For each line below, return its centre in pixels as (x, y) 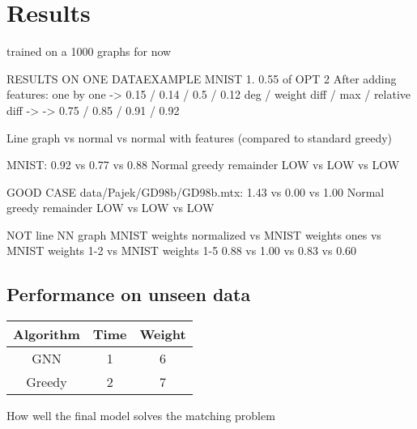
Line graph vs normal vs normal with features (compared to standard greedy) (200, 137)
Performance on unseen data (129, 294)
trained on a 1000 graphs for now (89, 51)
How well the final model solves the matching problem (141, 416)
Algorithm (47, 334)
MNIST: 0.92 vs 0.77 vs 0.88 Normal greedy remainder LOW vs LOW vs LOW (203, 165)
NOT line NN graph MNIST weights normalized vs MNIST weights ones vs (194, 234)
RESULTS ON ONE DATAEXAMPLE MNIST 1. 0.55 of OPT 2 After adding (202, 78)
